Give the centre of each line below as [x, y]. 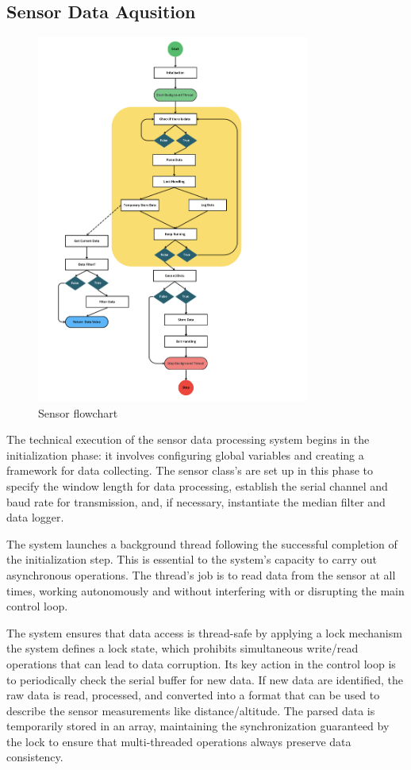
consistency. [35, 757]
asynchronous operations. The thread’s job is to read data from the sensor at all [201, 574]
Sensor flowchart [78, 412]
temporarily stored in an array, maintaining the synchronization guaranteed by [198, 726]
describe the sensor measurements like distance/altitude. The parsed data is [191, 710]
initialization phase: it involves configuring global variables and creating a [185, 454]
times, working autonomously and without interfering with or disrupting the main [205, 590]
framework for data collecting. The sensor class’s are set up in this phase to [190, 470]
